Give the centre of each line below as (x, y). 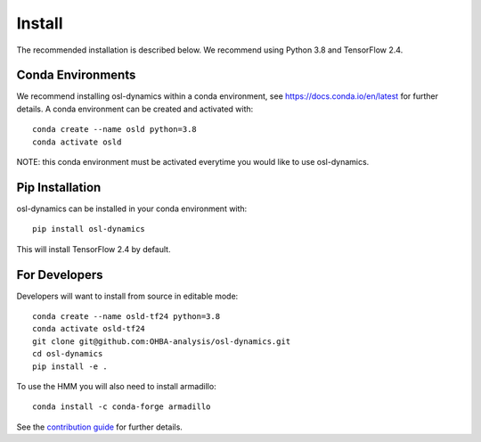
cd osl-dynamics (68, 354)
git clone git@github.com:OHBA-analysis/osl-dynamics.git (162, 341)
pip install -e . (70, 366)
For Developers (60, 275)
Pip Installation (59, 187)
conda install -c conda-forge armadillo (122, 407)
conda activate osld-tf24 (89, 329)
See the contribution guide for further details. (99, 427)
